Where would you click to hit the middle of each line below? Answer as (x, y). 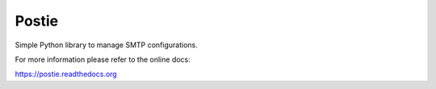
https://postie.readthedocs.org (66, 74)
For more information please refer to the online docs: (103, 59)
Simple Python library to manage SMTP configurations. (106, 45)
